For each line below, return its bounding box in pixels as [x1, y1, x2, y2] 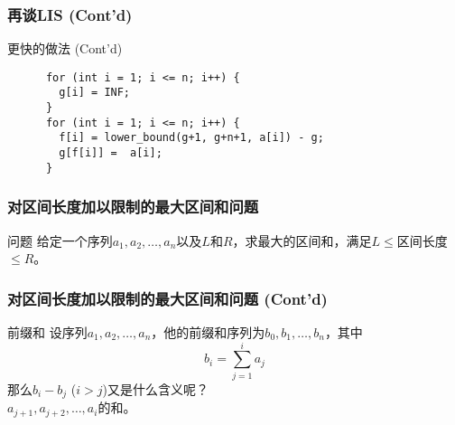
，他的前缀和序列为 [151, 323, 265, 342]
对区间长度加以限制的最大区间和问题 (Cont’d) [7, 287, 328, 309]
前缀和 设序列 [7, 323, 88, 342]
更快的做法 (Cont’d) [7, 39, 123, 58]
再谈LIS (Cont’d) [7, 3, 133, 25]
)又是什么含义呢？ [102, 379, 209, 398]
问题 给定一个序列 [7, 231, 113, 250]
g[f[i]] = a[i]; [59, 146, 162, 160]
